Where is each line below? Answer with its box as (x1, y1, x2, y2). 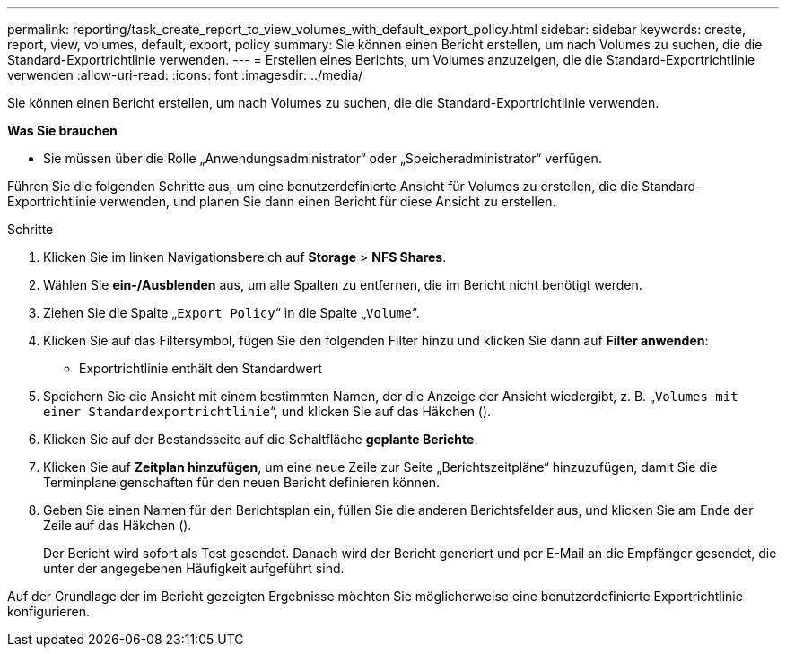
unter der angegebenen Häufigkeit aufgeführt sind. (43, 561, 345, 576)
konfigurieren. (7, 604, 90, 619)
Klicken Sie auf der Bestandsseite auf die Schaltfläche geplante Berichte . (43, 432, 478, 447)
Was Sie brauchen (7, 123, 118, 138)
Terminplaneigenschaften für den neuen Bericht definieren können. (43, 475, 441, 490)
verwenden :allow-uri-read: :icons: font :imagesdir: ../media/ (7, 67, 363, 83)
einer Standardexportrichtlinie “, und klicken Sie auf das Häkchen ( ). (43, 404, 492, 419)
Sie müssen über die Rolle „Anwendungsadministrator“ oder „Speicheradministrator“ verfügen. (43, 151, 602, 166)
